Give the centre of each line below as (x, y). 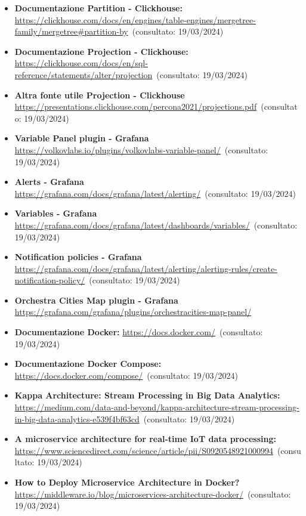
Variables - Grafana (56, 213)
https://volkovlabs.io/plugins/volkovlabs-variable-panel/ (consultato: (141, 149)
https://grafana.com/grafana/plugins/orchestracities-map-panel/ (133, 312)
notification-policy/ (50, 280)
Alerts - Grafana (49, 182)
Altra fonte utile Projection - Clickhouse (100, 95)
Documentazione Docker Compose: (88, 364)
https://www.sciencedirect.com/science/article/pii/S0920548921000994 (144, 450)
